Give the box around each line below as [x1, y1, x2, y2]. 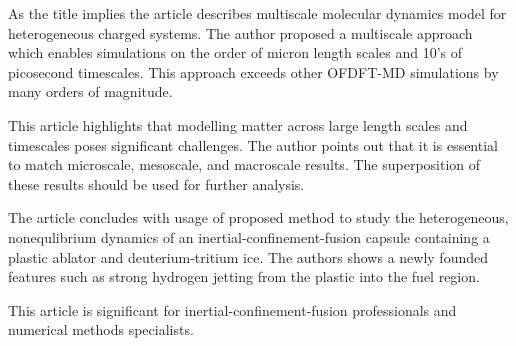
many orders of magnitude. [8, 81, 173, 102]
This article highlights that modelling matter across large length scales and [8, 114, 468, 135]
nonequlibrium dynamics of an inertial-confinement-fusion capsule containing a [8, 226, 490, 247]
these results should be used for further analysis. [8, 173, 305, 194]
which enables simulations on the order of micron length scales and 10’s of [8, 42, 463, 63]
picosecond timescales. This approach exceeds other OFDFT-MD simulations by [8, 61, 499, 82]
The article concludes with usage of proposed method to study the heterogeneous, [8, 207, 509, 228]
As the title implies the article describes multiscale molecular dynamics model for [8, 3, 507, 23]
